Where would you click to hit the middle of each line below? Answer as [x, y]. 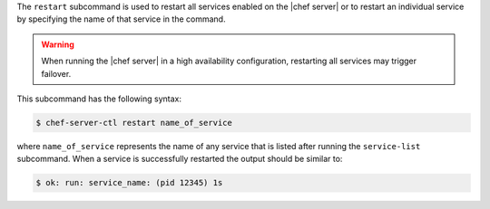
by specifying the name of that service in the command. [121, 19]
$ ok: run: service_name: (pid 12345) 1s [129, 183]
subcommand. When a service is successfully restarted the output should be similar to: [180, 159]
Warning [58, 44]
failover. [56, 73]
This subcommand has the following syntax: [99, 99]
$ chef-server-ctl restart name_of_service [134, 123]
